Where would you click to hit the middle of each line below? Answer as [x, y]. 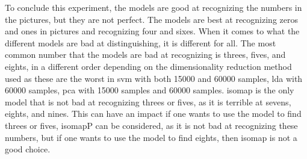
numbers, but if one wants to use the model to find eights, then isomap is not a [151, 137]
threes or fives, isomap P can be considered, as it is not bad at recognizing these [151, 125]
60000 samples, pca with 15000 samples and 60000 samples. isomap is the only [150, 90]
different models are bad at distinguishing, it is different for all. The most [141, 42]
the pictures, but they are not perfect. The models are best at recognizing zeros [152, 19]
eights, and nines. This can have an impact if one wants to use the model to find [153, 114]
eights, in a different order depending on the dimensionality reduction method [148, 66]
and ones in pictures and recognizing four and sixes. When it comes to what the [152, 31]
